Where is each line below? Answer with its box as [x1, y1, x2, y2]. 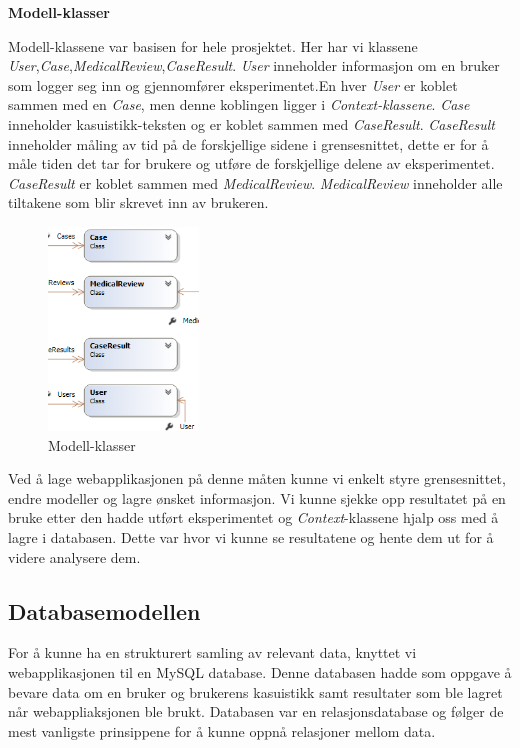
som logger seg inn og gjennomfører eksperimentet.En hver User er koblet [8, 74, 458, 95]
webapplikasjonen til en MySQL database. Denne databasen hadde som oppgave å [8, 662, 512, 683]
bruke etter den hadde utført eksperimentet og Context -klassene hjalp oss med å [8, 507, 499, 528]
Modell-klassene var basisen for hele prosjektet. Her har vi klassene [8, 35, 418, 56]
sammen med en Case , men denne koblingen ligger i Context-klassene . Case [8, 94, 470, 115]
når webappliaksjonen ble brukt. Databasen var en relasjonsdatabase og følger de [8, 701, 504, 722]
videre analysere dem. [8, 546, 141, 567]
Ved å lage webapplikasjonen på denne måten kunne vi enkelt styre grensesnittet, [8, 468, 506, 489]
